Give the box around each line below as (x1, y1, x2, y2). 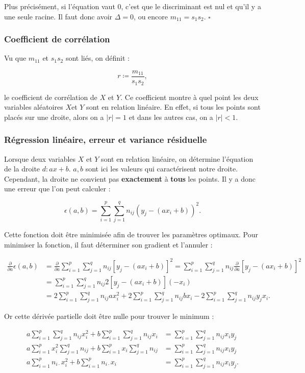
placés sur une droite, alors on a (4, 111, 104, 122)
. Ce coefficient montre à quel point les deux (120, 91, 259, 102)
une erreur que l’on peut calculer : (4, 183, 111, 194)
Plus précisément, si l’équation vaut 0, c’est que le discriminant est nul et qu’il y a (4, 1, 261, 11)
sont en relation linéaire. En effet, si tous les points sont (86, 102, 261, 112)
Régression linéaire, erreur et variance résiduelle (4, 133, 207, 146)
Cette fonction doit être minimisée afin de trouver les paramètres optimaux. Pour (4, 229, 259, 240)
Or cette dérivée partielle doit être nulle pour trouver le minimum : (4, 311, 214, 321)
